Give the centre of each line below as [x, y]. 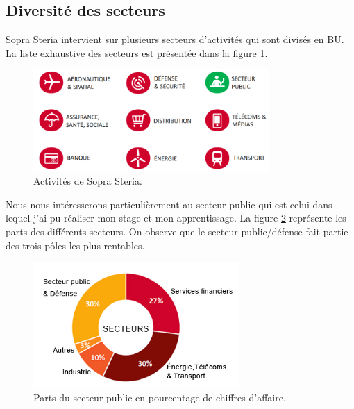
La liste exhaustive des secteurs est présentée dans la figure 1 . [137, 52]
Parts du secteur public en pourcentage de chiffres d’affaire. [160, 398]
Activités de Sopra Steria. [88, 181]
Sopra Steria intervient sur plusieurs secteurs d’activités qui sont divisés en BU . [175, 39]
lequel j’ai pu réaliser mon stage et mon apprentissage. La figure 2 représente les [176, 218]
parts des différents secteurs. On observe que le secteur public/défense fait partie [177, 232]
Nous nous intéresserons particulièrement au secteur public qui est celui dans [169, 204]
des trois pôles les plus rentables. [75, 245]
